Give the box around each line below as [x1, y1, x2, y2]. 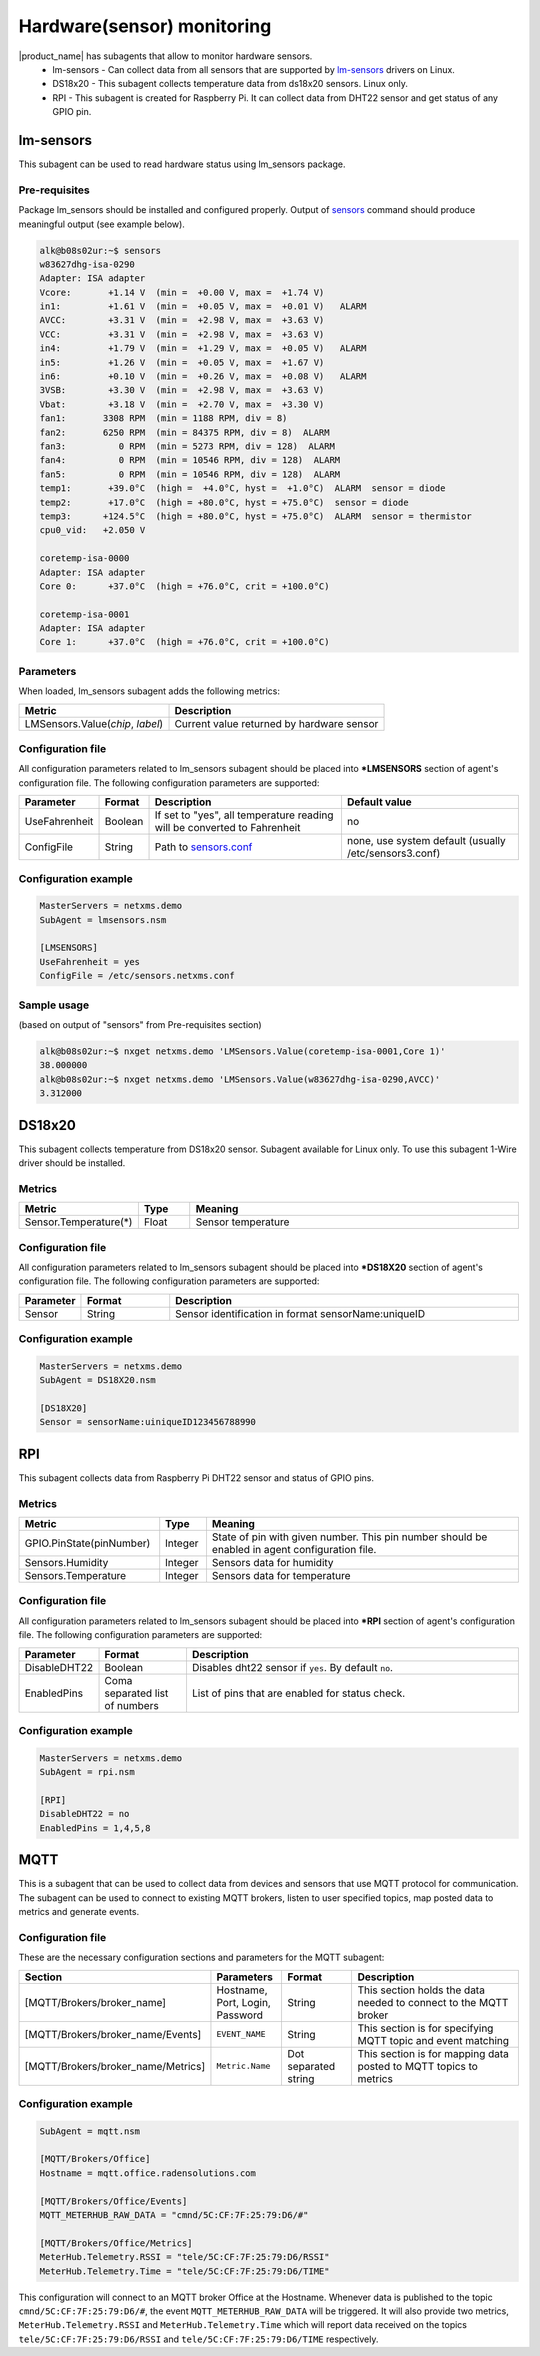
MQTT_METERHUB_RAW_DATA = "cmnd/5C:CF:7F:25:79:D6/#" [39, 2210, 309, 2220]
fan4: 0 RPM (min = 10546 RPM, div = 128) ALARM [39, 455, 341, 466]
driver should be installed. [18, 1157, 126, 1169]
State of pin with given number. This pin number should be [211, 1530, 488, 1544]
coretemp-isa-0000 [39, 553, 130, 564]
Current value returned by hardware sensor [174, 716, 379, 730]
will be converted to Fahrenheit [154, 821, 301, 835]
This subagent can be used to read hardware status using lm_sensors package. [18, 158, 346, 170]
